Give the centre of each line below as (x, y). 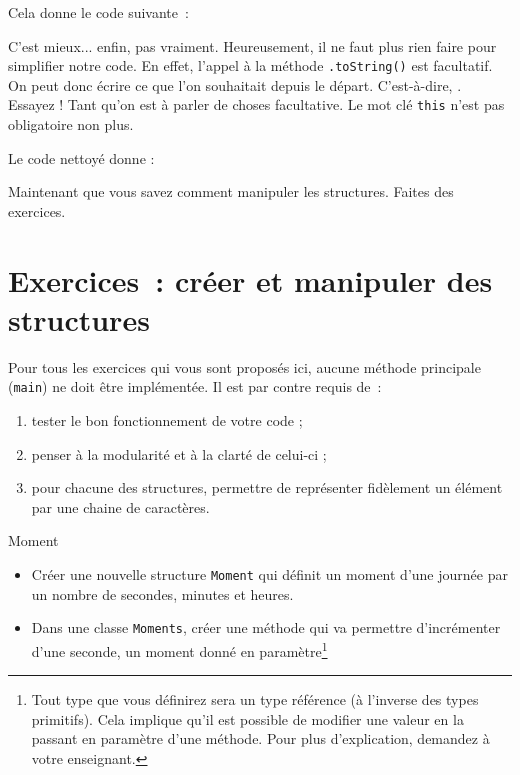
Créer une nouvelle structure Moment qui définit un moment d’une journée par (269, 574)
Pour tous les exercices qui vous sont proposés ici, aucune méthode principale (244, 366)
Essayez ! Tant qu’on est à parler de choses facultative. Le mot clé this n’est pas (256, 104)
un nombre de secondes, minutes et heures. (162, 593)
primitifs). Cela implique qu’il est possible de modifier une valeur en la (247, 718)
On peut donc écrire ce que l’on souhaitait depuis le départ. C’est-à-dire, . (235, 84)
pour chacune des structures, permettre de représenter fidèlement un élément (267, 487)
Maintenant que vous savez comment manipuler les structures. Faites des (231, 191)
